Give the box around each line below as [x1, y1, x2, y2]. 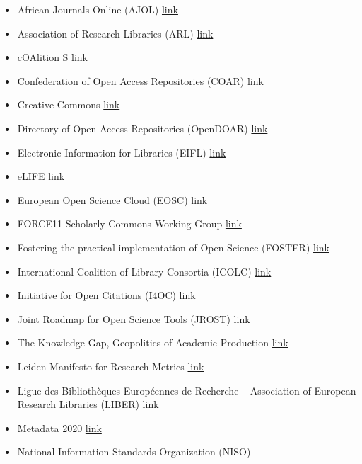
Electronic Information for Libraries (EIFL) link [17, 145, 226, 159]
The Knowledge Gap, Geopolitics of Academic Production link [17, 335, 288, 350]
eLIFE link [17, 169, 65, 183]
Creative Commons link [17, 97, 120, 112]
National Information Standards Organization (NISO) [17, 444, 251, 459]
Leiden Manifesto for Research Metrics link [17, 358, 204, 373]
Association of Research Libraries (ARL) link [17, 26, 214, 40]
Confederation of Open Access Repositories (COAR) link [17, 73, 264, 88]
